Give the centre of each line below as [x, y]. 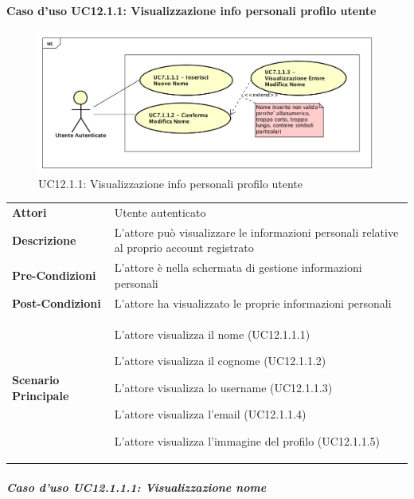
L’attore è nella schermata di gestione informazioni [238, 267]
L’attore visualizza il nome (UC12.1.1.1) [212, 334]
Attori [29, 212]
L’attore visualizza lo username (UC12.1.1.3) [223, 387]
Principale [41, 395]
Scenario [36, 379]
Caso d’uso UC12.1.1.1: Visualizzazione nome [137, 487]
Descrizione [44, 240]
